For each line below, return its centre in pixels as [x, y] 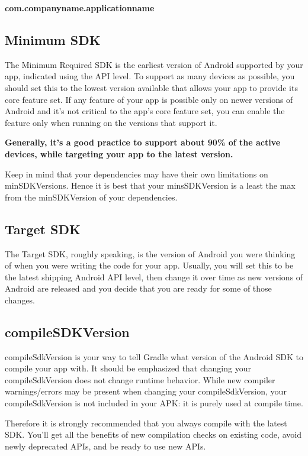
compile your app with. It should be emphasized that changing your [128, 368]
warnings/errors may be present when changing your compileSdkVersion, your [146, 391]
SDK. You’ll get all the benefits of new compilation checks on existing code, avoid [153, 434]
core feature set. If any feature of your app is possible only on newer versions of [149, 99]
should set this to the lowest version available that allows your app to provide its [151, 87]
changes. [20, 300]
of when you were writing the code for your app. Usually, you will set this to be [149, 265]
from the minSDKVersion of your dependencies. [91, 197]
